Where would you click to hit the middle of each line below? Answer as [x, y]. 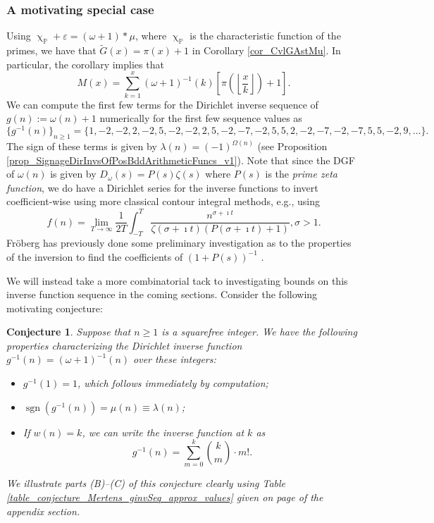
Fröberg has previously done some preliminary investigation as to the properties [179, 243]
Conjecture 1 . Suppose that [69, 332]
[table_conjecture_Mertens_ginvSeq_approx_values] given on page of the [165, 497]
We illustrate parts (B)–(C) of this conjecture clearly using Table [146, 483]
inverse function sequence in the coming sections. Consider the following [162, 294]
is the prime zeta [301, 174]
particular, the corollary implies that [85, 64]
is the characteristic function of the [265, 36]
